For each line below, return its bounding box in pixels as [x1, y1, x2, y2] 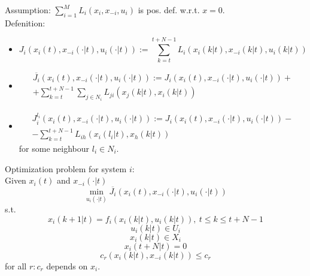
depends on [46, 259, 88, 272]
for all [5, 259, 27, 272]
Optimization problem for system [5, 162, 127, 175]
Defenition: [5, 16, 45, 29]
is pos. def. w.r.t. [138, 4, 200, 16]
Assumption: [5, 4, 51, 16]
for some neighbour [19, 142, 90, 154]
